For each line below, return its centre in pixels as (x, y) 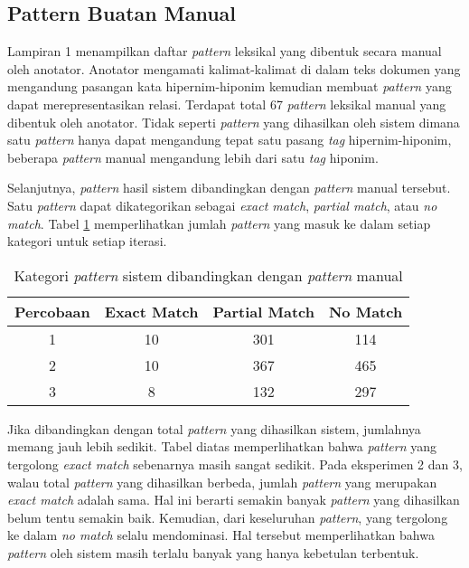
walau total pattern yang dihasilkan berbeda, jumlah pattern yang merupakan (222, 482)
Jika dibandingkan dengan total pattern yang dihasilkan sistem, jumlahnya (214, 428)
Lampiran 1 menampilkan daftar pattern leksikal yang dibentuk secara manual (225, 51)
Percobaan (52, 311)
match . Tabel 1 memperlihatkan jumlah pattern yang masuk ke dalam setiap (219, 223)
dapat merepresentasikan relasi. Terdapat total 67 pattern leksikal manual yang (227, 104)
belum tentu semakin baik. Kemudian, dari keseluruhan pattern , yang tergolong (228, 517)
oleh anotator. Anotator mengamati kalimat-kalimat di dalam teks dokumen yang (234, 68)
